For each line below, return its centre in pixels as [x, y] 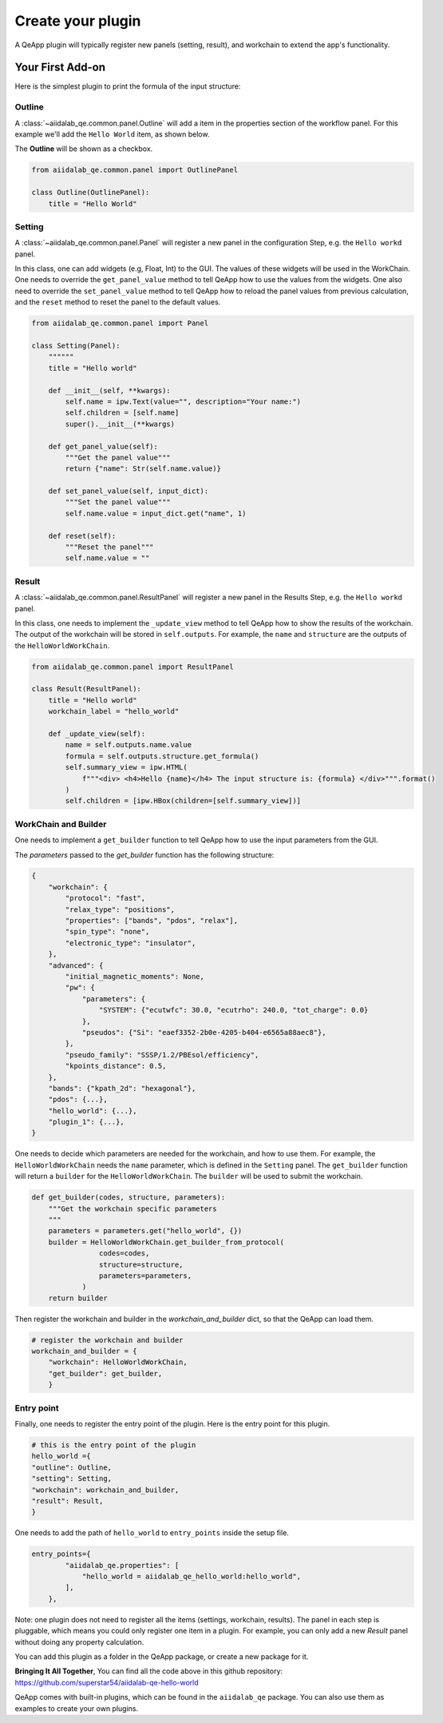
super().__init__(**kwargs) [120, 424]
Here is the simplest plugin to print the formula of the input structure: [128, 86]
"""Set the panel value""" [118, 502]
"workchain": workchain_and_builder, [105, 1490]
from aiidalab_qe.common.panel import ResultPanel [133, 667]
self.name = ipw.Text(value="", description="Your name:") [183, 401]
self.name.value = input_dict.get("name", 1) [156, 513]
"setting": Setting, [71, 1479]
